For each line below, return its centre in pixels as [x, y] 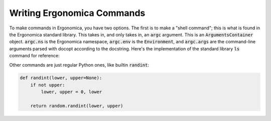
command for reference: [34, 56]
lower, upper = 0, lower [72, 92]
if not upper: [48, 85]
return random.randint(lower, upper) [77, 106]
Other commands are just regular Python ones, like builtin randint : [79, 65]
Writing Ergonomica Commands [77, 13]
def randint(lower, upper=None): [61, 78]
